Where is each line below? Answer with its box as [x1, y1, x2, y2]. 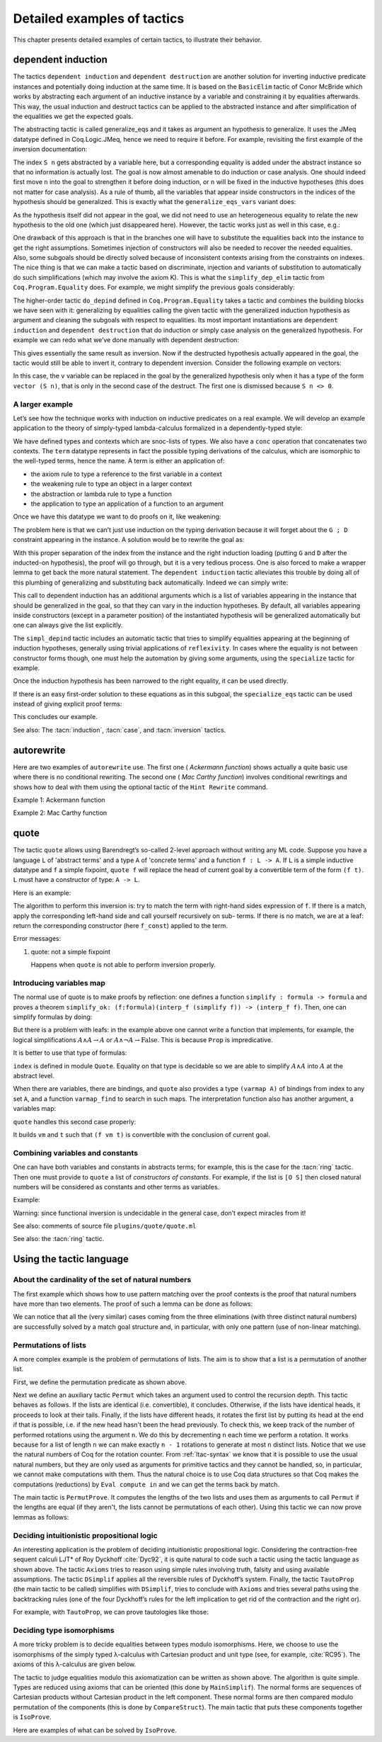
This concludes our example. [13, 713, 98, 721]
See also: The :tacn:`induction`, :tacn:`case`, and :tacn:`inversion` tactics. [13, 725, 226, 734]
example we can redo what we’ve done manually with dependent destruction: [13, 336, 240, 344]
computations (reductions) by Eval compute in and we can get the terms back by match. [13, 1480, 279, 1488]
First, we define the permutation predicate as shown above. [13, 1378, 187, 1386]
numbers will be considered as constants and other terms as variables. [13, 1182, 220, 1191]
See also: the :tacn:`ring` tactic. [13, 1235, 105, 1243]
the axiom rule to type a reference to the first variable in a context [30, 470, 222, 478]
